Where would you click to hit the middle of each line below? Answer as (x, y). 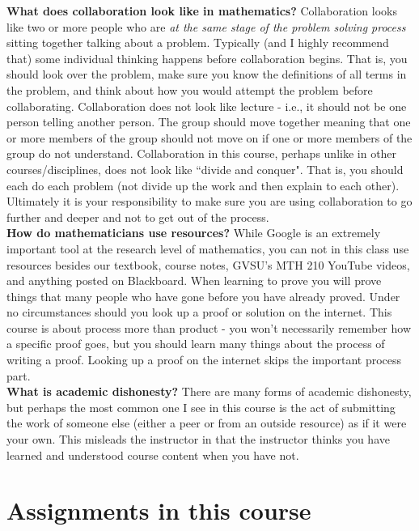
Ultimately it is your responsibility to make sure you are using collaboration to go (209, 201)
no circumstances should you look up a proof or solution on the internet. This (199, 312)
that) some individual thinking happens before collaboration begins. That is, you (207, 58)
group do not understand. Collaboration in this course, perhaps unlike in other (202, 153)
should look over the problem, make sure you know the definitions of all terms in (207, 74)
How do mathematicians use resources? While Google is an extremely (194, 233)
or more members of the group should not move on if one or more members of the (209, 137)
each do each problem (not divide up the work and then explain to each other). (203, 185)
